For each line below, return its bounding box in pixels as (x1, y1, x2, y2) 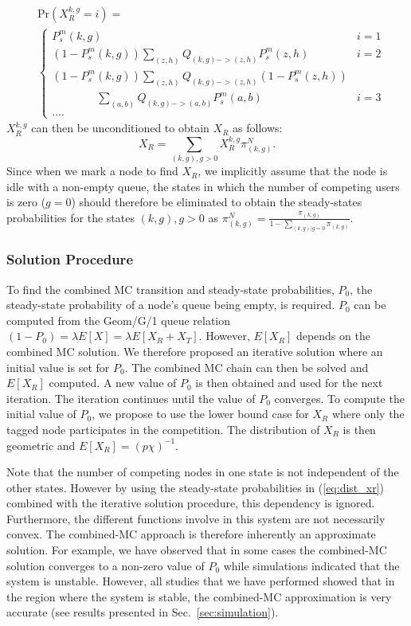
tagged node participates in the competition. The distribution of (6, 421, 320, 437)
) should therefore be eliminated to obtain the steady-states (71, 194, 362, 210)
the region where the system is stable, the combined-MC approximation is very (6, 588, 392, 604)
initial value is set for (6, 358, 110, 375)
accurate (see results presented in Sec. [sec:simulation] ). (6, 604, 279, 620)
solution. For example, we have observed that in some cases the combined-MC (6, 542, 387, 558)
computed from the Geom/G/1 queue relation (6, 311, 231, 328)
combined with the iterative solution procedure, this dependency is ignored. (6, 495, 375, 511)
